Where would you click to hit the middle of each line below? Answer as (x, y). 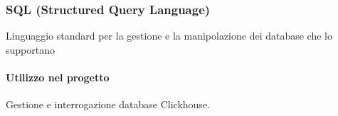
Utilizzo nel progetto (58, 77)
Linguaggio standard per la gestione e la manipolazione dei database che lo (169, 36)
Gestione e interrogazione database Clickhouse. (108, 104)
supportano (30, 49)
